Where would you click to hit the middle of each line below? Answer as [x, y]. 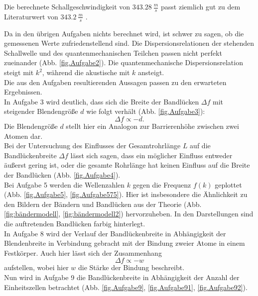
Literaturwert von [31, 16]
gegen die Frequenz [162, 184]
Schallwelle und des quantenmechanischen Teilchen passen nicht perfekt [113, 52]
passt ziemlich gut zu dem [201, 6]
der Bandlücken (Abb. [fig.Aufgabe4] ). [62, 174]
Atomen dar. [23, 136]
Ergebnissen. [23, 92]
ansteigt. [151, 72]
